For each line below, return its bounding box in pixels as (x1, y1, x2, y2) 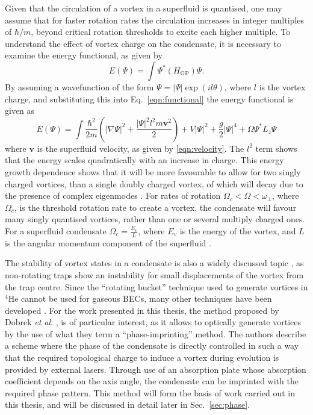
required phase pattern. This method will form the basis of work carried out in (5, 386, 296, 399)
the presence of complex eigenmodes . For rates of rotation (5, 189, 221, 202)
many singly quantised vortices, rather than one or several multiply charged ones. (5, 213, 305, 225)
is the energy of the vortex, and (179, 224, 296, 237)
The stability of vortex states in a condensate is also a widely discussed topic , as (5, 257, 304, 269)
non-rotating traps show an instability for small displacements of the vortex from (5, 268, 304, 281)
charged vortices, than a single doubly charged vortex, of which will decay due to (5, 177, 303, 190)
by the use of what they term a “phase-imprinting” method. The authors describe (5, 327, 306, 340)
